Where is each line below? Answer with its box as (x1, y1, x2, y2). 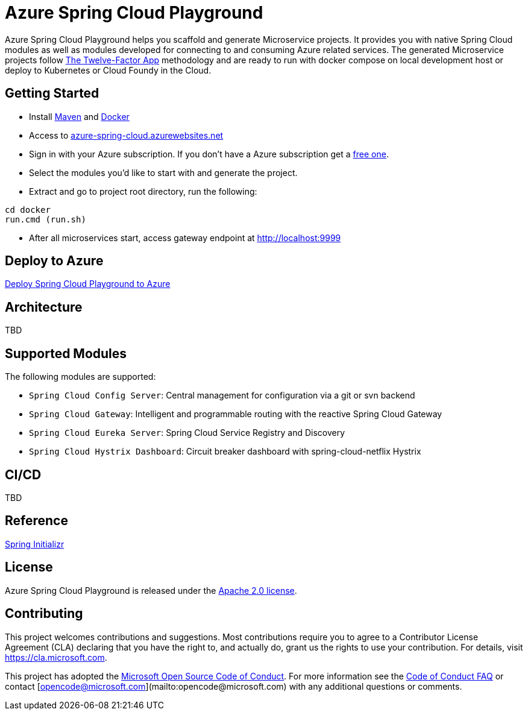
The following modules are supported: (5, 371, 156, 382)
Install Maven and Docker (29, 111, 130, 122)
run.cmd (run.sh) (5, 214, 86, 224)
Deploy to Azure (5, 253, 104, 269)
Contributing (5, 606, 83, 622)
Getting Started (5, 86, 99, 101)
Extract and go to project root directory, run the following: (29, 186, 257, 197)
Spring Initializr (5, 538, 64, 549)
